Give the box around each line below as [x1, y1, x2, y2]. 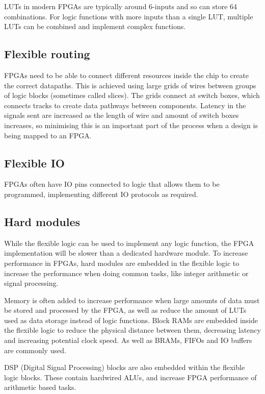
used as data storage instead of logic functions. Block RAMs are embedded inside [4, 314, 258, 325]
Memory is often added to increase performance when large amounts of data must [4, 294, 260, 305]
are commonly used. [4, 344, 66, 355]
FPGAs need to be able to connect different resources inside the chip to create [4, 69, 249, 80]
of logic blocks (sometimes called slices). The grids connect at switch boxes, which [4, 90, 260, 101]
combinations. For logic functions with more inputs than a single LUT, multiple [4, 11, 253, 21]
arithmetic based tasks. [4, 382, 76, 392]
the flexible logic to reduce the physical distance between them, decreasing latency [4, 325, 261, 335]
